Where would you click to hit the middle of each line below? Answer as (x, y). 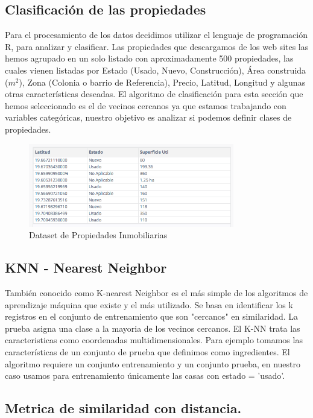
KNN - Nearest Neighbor (86, 268)
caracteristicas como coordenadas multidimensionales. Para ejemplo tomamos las (154, 340)
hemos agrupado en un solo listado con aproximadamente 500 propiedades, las (149, 58)
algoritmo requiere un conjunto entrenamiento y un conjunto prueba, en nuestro (153, 363)
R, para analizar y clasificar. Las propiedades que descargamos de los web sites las (157, 46)
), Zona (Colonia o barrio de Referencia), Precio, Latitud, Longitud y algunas (162, 82)
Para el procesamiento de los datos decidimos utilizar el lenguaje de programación (156, 35)
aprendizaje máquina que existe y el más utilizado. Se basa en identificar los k (149, 304)
